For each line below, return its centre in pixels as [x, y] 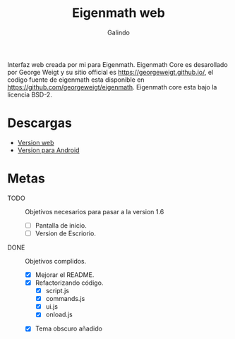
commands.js [65, 299]
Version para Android [48, 150]
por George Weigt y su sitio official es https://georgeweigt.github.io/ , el [110, 72]
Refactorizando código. [69, 283]
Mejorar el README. [65, 275]
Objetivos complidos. [56, 261]
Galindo [119, 32]
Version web [36, 142]
